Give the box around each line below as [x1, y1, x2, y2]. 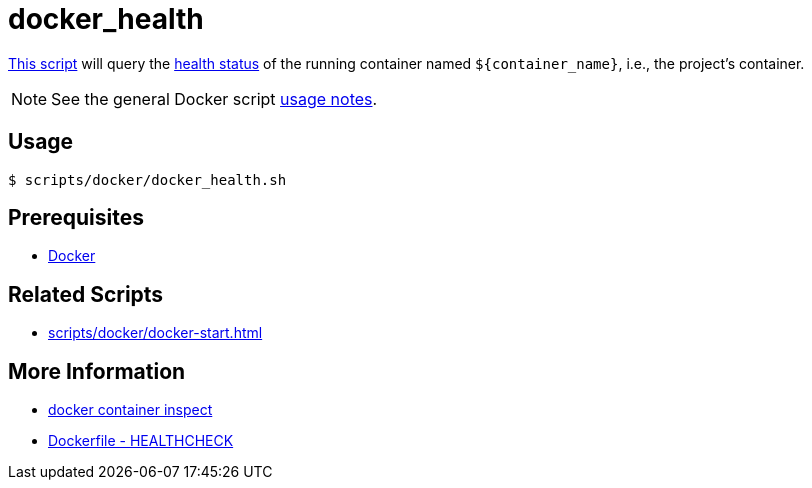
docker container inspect [48, 401, 213, 419]
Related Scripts [8, 281, 164, 307]
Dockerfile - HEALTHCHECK [48, 432, 234, 450]
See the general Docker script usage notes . [51, 88, 378, 109]
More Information [8, 358, 186, 384]
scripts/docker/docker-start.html [48, 324, 263, 342]
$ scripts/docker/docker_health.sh [8, 171, 287, 188]
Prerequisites [8, 205, 144, 231]
